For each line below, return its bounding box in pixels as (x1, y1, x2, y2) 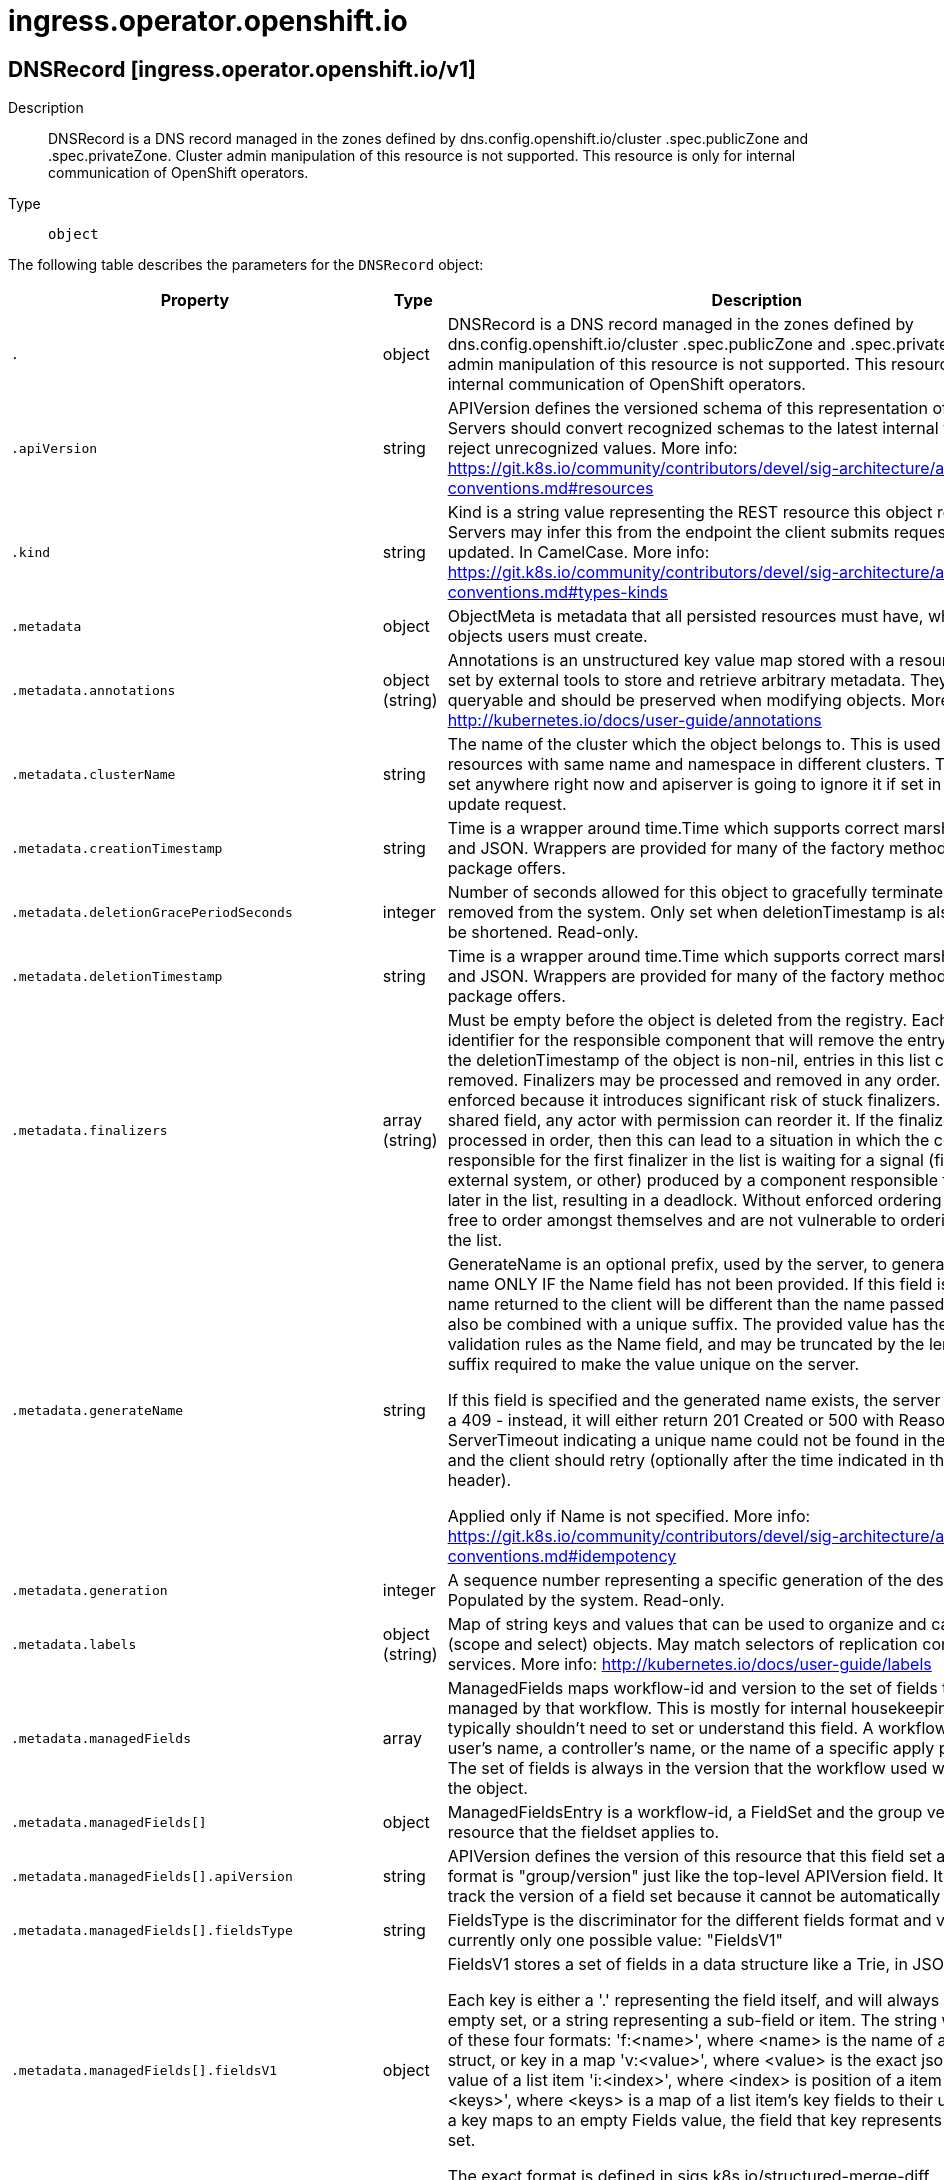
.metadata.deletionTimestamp (11, 968, 223, 984)
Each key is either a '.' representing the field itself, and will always (447, 1990, 940, 2011)
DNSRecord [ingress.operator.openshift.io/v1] (8, 56, 476, 82)
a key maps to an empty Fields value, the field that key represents (447, 2110, 942, 2131)
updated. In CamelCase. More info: (447, 542, 710, 563)
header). (447, 1470, 512, 1491)
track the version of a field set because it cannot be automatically (447, 1886, 941, 1907)
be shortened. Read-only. (447, 922, 639, 943)
